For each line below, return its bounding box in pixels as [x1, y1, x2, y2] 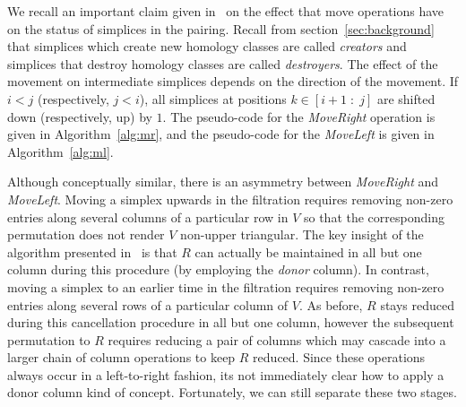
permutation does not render [7, 225, 165, 244]
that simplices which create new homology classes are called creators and [7, 37, 407, 56]
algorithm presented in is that [7, 242, 177, 261]
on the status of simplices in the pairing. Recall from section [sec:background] [7, 19, 435, 38]
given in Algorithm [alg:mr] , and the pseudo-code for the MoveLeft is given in [7, 125, 435, 143]
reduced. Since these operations [253, 348, 426, 367]
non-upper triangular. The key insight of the [180, 225, 424, 244]
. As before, [298, 295, 363, 314]
